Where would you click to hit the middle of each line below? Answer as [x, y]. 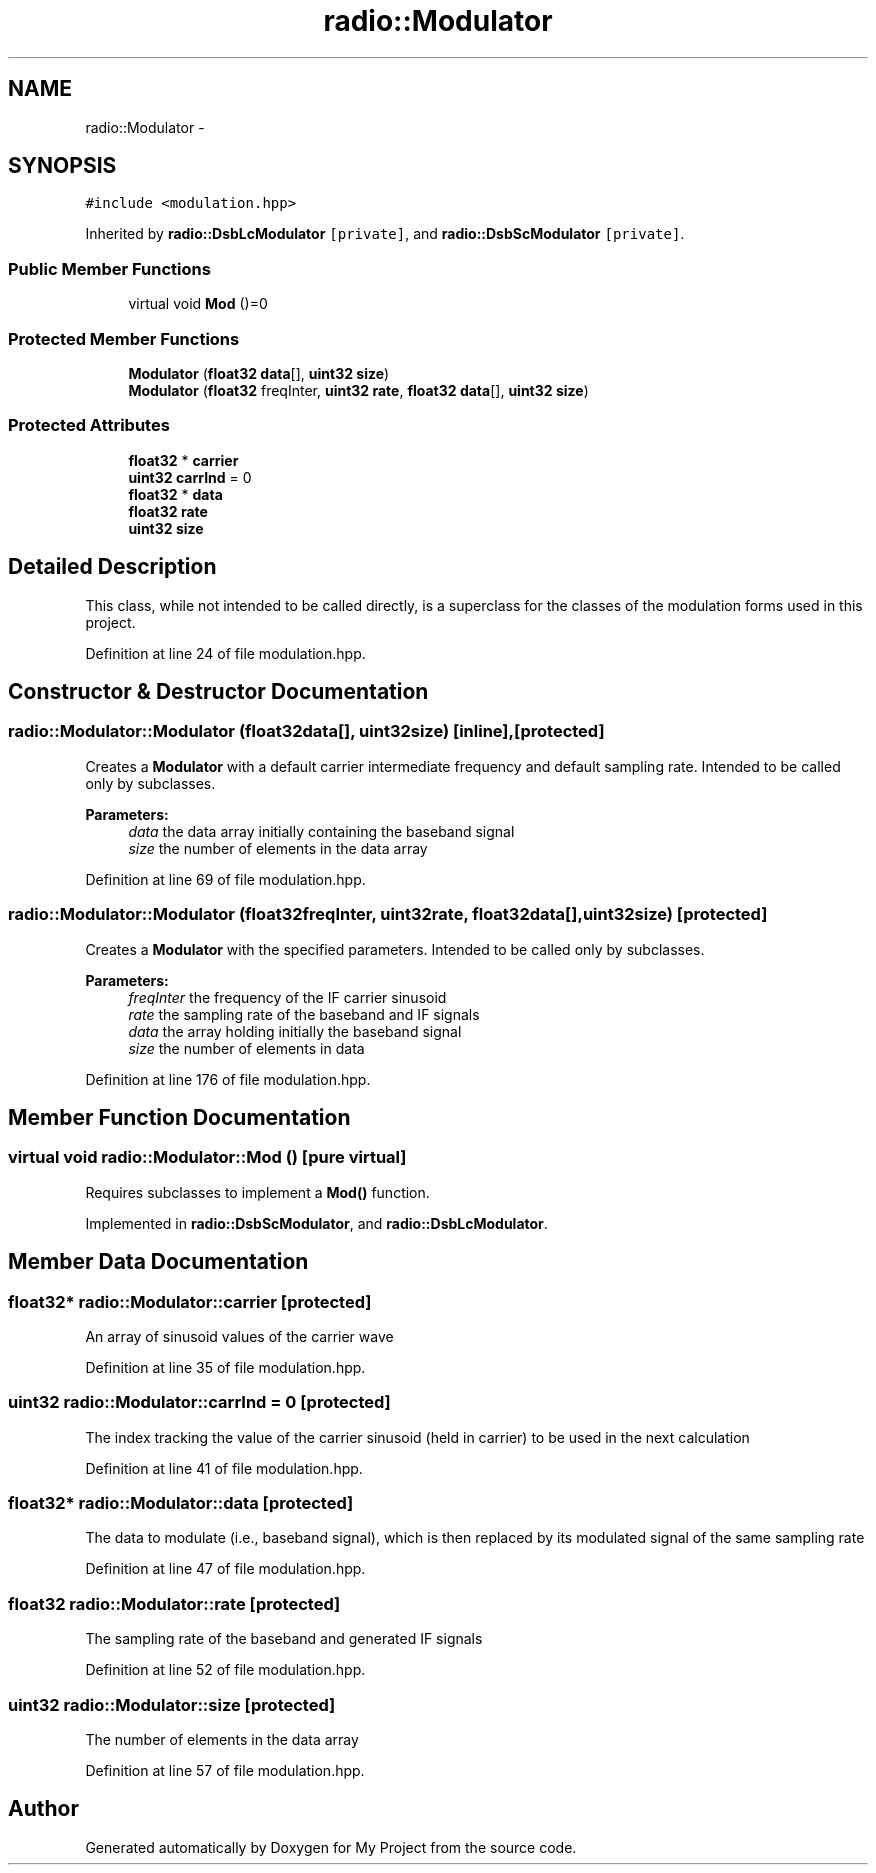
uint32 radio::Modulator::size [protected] [172, 1704]
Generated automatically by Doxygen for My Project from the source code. [331, 1847]
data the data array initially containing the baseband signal [321, 831]
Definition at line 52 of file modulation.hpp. [225, 1670]
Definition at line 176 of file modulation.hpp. [228, 1079]
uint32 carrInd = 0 [190, 477]
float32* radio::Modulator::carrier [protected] [190, 1301]
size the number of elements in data [246, 1048]
